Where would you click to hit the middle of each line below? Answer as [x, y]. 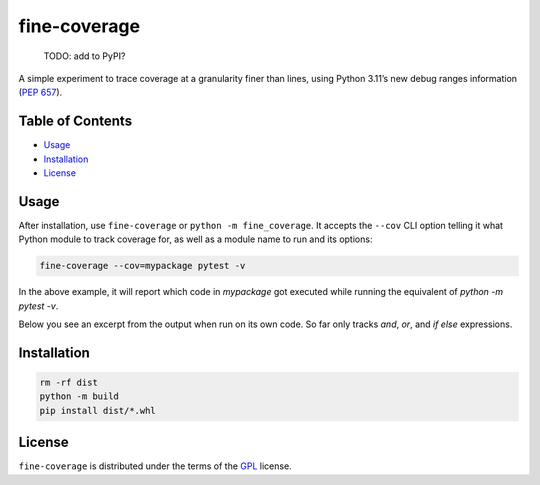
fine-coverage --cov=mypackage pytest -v [142, 266]
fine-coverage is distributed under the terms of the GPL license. [155, 466]
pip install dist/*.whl [98, 410]
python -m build [79, 396]
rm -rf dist [69, 383]
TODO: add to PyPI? [84, 56]
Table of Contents [75, 121]
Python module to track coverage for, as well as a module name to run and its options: [195, 239]
